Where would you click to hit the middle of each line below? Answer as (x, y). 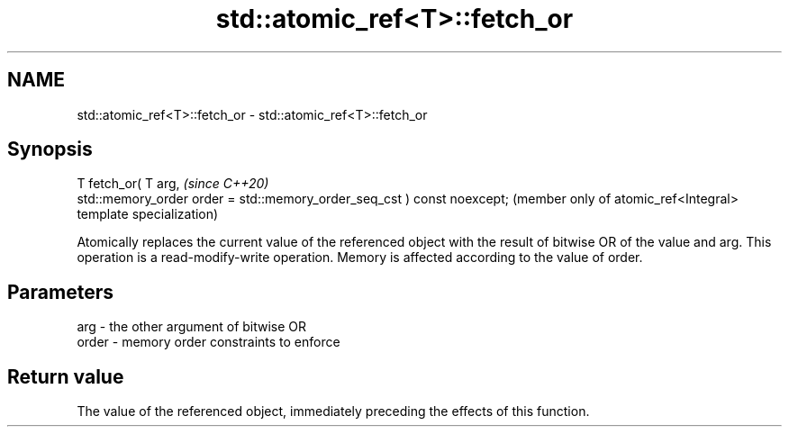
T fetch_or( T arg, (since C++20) (173, 184)
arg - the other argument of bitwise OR (192, 327)
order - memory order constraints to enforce (209, 342)
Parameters (60, 292)
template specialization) (148, 214)
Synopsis (50, 149)
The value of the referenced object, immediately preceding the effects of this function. (333, 411)
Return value (66, 376)
